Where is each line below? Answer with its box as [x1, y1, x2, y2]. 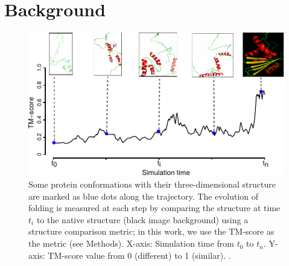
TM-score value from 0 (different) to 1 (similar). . [48, 249, 231, 261]
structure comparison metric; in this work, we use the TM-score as [28, 225, 275, 238]
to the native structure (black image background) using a [36, 213, 249, 226]
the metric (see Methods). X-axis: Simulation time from [28, 237, 234, 250]
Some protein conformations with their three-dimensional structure [28, 178, 276, 191]
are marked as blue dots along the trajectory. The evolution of [28, 189, 259, 202]
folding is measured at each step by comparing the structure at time [28, 201, 281, 214]
